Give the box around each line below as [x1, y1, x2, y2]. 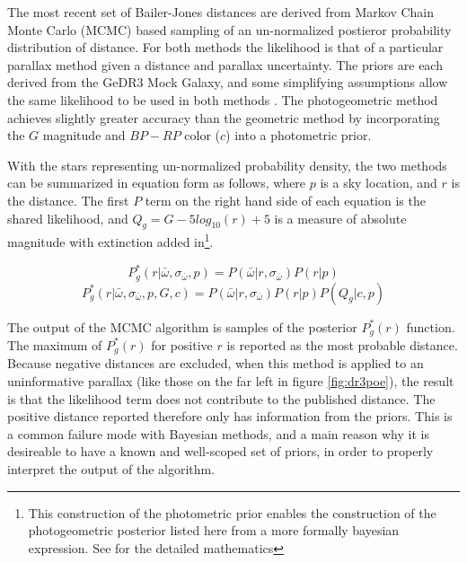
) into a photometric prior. [225, 126, 372, 145]
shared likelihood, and [7, 208, 128, 227]
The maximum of [7, 335, 102, 354]
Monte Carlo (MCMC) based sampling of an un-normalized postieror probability [7, 20, 452, 39]
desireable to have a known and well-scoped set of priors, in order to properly [7, 442, 434, 461]
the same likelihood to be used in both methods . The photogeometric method [7, 90, 438, 109]
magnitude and [42, 126, 126, 145]
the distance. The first [7, 190, 129, 209]
